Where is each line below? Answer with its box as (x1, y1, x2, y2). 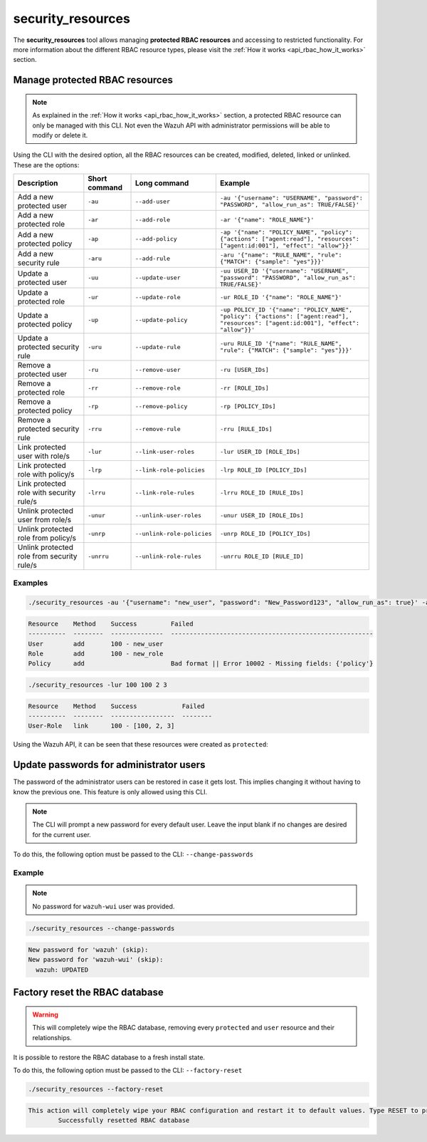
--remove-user (135, 365, 181, 373)
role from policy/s (17, 533, 76, 543)
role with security (17, 488, 76, 498)
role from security (17, 551, 78, 561)
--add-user (135, 197, 171, 205)
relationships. (32, 1033, 73, 1042)
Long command (135, 178, 189, 188)
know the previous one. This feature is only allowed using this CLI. (13, 787, 208, 796)
